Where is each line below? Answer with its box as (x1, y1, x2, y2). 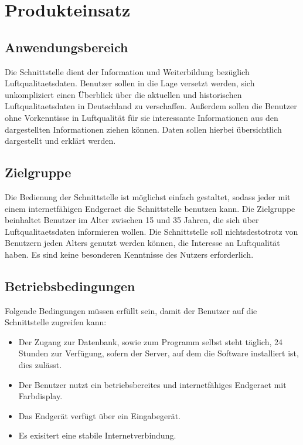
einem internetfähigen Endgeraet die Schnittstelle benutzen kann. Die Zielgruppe (5, 202, 295, 214)
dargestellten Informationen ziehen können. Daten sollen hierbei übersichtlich (5, 123, 282, 135)
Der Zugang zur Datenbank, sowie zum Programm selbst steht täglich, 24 (18, 335, 282, 348)
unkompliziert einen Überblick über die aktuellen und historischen (5, 88, 242, 100)
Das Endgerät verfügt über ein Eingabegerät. (18, 409, 181, 422)
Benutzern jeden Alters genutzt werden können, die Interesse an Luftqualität (5, 237, 280, 249)
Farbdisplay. (18, 390, 63, 402)
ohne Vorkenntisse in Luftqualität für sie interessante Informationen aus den (5, 111, 278, 123)
